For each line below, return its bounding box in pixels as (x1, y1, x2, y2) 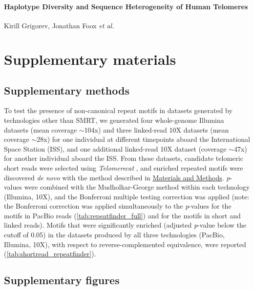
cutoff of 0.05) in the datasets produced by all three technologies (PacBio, (4, 230, 225, 240)
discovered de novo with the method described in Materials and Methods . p (4, 172, 230, 182)
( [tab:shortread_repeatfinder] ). (4, 249, 96, 259)
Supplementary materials (4, 49, 176, 69)
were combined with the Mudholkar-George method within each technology (24, 182, 250, 192)
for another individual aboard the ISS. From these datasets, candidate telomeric (4, 153, 243, 163)
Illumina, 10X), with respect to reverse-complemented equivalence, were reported (4, 239, 246, 249)
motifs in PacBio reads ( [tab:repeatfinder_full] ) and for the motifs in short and (4, 210, 241, 220)
